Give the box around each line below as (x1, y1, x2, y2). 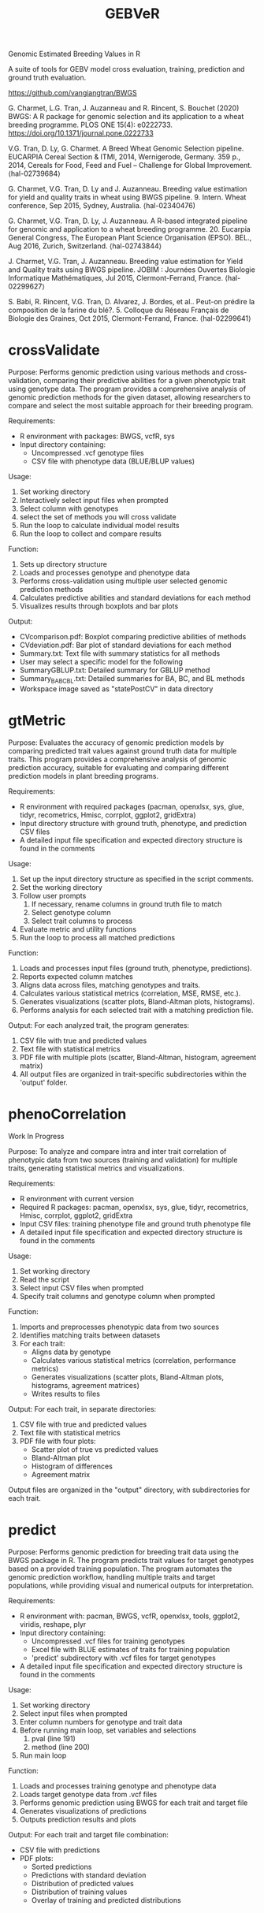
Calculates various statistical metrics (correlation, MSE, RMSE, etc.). (19, 988, 241, 998)
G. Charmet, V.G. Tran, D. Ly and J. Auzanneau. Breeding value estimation (8, 184, 247, 194)
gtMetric (8, 712, 66, 730)
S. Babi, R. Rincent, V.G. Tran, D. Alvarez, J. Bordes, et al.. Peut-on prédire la (8, 297, 255, 307)
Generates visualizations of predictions (19, 1806, 147, 1815)
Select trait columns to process (31, 916, 133, 925)
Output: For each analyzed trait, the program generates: (8, 1020, 190, 1029)
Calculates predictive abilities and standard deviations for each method (19, 593, 251, 603)
